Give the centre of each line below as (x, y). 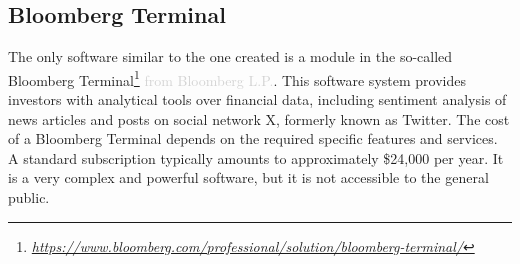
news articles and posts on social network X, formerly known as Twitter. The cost (259, 118)
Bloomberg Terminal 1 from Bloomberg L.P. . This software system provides (237, 78)
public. (29, 197)
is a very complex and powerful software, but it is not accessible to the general (248, 177)
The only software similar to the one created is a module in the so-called (230, 56)
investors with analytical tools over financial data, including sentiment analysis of (257, 99)
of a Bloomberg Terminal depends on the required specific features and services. (253, 138)
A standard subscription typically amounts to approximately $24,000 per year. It (256, 157)
